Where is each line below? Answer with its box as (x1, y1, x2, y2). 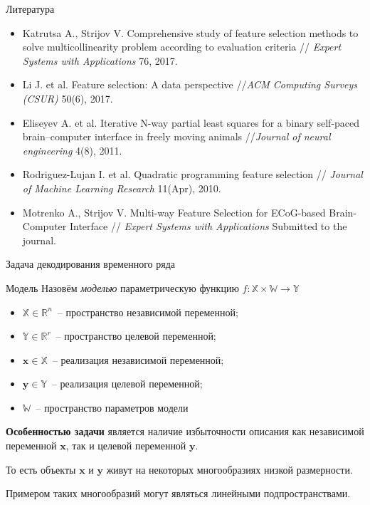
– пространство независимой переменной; (57, 304, 238, 319)
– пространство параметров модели (36, 400, 189, 415)
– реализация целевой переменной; (51, 376, 203, 391)
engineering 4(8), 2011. (22, 142, 122, 157)
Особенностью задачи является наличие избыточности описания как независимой (6, 424, 364, 439)
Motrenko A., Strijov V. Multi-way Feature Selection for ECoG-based (22, 204, 326, 219)
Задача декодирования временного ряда (6, 256, 175, 271)
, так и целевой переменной (65, 438, 186, 453)
